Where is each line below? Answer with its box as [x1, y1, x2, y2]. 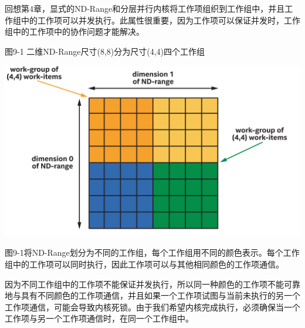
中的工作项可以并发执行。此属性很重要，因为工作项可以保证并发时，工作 [21, 14, 300, 26]
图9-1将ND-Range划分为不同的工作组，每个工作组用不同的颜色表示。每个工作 [5, 246, 300, 259]
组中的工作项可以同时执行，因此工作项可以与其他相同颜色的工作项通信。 [5, 257, 284, 270]
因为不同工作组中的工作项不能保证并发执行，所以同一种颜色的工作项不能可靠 [5, 277, 300, 290]
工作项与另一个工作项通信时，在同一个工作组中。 [5, 312, 194, 324]
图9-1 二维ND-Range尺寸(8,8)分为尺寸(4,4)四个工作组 [5, 45, 205, 57]
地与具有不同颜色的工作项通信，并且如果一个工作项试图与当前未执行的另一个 [5, 289, 300, 302]
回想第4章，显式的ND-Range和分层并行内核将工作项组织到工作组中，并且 [5, 2, 285, 14]
